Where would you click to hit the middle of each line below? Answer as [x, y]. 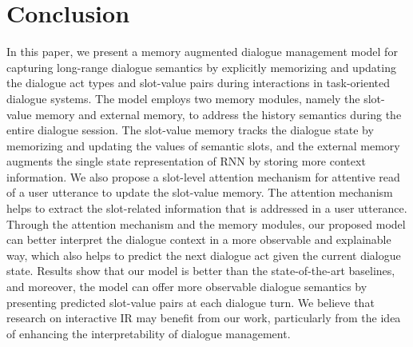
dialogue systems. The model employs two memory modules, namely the [183, 98]
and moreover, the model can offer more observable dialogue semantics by [187, 287]
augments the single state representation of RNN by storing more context [186, 161]
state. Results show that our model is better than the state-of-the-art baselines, [201, 271]
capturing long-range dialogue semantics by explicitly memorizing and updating [201, 67]
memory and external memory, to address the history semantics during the [218, 114]
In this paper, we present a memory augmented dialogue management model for [202, 52]
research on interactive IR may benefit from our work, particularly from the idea [204, 318]
